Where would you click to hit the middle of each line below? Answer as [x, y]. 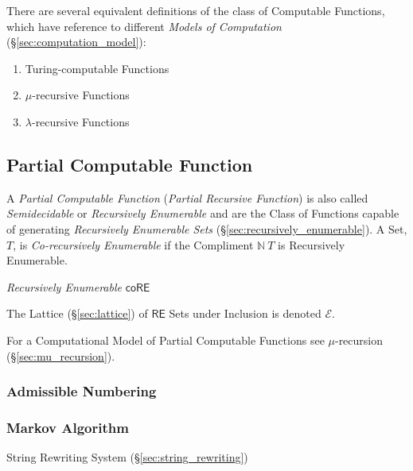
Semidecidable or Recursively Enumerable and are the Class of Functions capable [203, 213]
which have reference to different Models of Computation [144, 26]
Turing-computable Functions [97, 68]
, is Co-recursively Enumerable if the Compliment [133, 244]
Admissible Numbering [82, 391]
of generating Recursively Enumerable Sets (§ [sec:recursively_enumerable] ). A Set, [207, 228]
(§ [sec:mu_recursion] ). [61, 355]
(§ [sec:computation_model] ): [76, 42]
